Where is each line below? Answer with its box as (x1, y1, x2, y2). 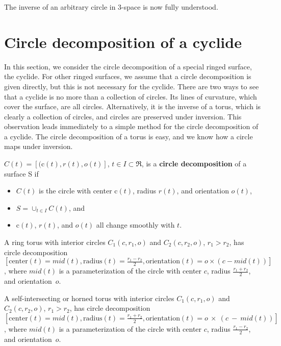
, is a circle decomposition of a (141, 158, 247, 169)
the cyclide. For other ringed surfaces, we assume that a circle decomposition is (4, 71, 251, 82)
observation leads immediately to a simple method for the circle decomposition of (4, 121, 259, 132)
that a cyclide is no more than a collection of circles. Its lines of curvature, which (4, 91, 257, 102)
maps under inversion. (4, 141, 73, 152)
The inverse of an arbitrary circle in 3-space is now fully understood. (4, 2, 218, 12)
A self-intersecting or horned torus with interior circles (4, 292, 174, 303)
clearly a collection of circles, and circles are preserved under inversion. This (4, 111, 242, 121)
